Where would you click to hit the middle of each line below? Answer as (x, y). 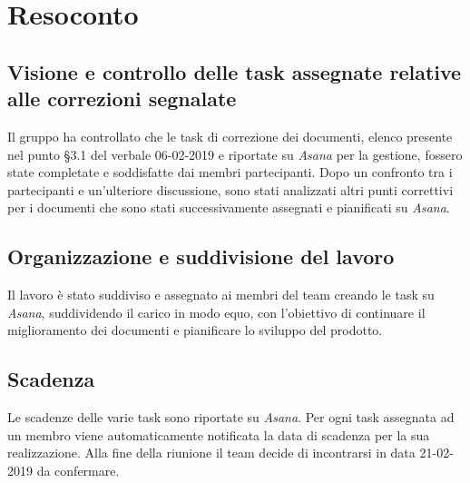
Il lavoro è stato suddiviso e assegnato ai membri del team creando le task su (221, 295)
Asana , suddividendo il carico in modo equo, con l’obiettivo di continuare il (216, 312)
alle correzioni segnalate (122, 99)
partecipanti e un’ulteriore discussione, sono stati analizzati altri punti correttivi (230, 189)
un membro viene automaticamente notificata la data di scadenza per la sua (219, 434)
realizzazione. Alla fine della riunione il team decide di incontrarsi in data (211, 453)
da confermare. (78, 470)
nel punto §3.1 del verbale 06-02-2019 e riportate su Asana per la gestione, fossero (235, 154)
